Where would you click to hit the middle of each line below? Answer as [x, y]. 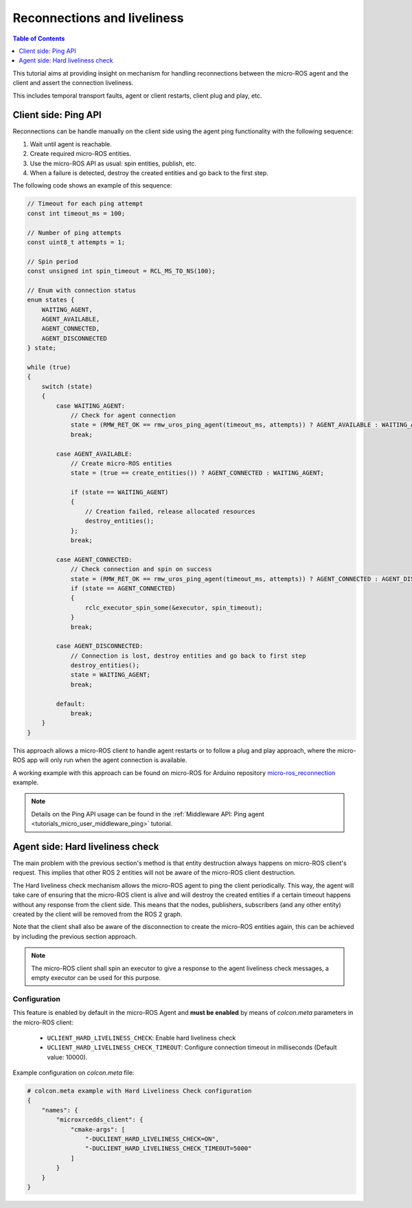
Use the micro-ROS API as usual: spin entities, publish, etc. [113, 163]
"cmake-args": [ [98, 1129]
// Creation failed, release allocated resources [170, 511]
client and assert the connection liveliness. [73, 83]
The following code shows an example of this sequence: [92, 186]
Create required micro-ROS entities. [81, 154]
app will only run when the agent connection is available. [107, 760]
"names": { [60, 1110]
